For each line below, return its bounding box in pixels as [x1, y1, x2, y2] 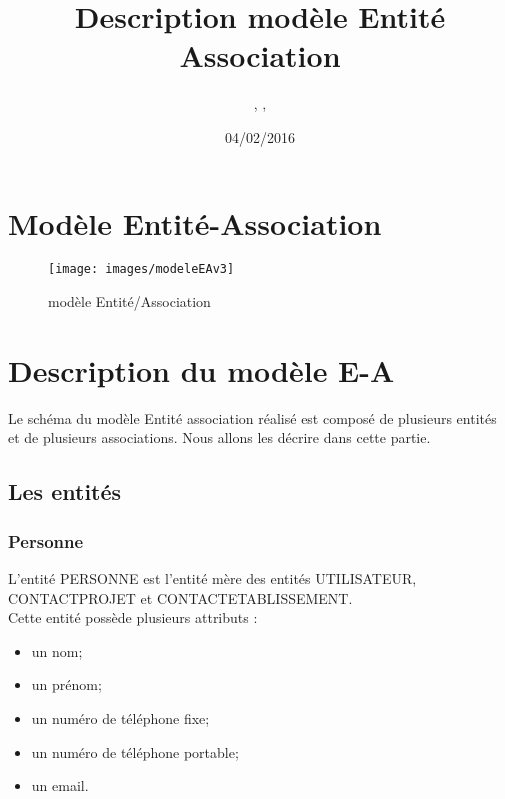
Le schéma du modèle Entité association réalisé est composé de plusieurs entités [8, 407, 497, 428]
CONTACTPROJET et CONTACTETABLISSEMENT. [8, 587, 353, 608]
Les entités [8, 476, 122, 507]
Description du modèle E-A [8, 349, 395, 390]
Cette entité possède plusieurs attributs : [8, 607, 258, 628]
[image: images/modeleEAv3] [48, 262, 235, 277]
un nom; [31, 640, 83, 661]
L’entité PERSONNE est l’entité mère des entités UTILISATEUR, [8, 568, 417, 588]
